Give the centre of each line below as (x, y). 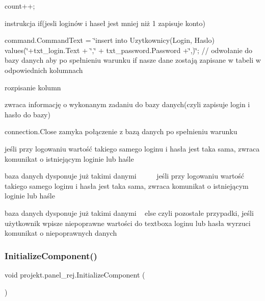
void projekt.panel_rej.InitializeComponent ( (75, 274)
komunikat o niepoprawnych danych (61, 233)
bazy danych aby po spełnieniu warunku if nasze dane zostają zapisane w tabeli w (133, 60)
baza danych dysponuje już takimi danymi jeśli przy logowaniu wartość (125, 176)
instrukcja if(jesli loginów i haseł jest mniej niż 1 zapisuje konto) (105, 23)
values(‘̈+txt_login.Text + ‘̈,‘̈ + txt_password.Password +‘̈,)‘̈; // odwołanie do (129, 50)
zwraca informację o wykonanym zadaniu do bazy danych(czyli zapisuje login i (127, 104)
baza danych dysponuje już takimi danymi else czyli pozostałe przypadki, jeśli (129, 212)
